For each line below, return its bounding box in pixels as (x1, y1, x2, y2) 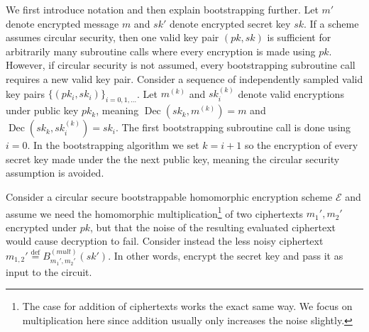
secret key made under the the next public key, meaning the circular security (6, 151, 340, 166)
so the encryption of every (244, 138, 358, 153)
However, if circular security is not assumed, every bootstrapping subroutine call (6, 57, 356, 72)
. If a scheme (304, 16, 359, 31)
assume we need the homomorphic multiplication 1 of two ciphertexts (6, 204, 304, 221)
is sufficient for (267, 30, 331, 45)
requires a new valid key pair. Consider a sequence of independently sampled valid (6, 71, 363, 86)
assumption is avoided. (6, 165, 104, 180)
